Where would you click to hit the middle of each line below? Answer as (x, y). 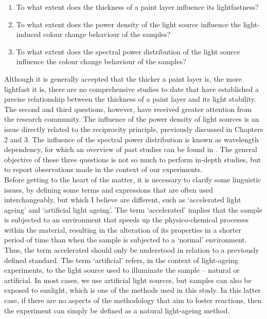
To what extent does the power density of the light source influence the (129, 24)
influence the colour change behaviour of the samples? (101, 61)
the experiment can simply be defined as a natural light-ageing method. (117, 310)
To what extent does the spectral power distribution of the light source (128, 51)
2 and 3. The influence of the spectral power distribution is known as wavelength (131, 139)
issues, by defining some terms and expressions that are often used (109, 189)
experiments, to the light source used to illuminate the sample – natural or (122, 270)
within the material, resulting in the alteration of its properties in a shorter (123, 229)
